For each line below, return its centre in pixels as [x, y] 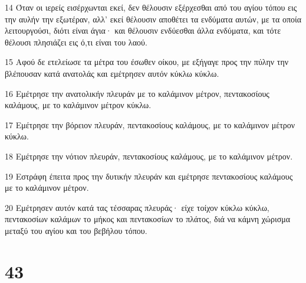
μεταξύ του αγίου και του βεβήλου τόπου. [76, 230]
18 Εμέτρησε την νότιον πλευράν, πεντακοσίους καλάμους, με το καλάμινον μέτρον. [149, 156]
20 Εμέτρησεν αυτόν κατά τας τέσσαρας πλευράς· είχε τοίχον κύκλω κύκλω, [137, 207]
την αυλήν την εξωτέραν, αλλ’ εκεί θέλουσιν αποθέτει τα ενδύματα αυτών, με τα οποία [153, 19]
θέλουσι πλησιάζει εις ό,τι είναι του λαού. [76, 42]
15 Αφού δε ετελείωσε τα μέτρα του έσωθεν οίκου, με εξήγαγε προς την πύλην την [147, 62]
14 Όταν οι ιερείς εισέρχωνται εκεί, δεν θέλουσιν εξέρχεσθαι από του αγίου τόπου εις [151, 7]
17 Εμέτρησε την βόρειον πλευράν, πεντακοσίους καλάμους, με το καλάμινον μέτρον [150, 124]
